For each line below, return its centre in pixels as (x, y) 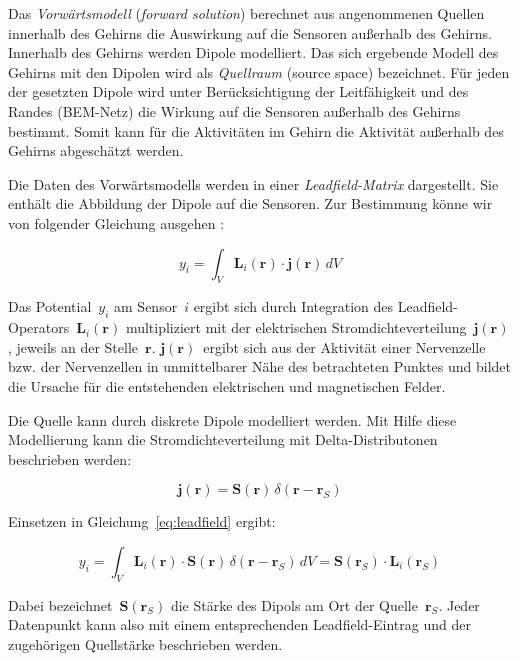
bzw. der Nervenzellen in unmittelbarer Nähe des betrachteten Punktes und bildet (260, 366)
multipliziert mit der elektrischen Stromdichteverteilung (296, 327)
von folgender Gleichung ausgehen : (116, 222)
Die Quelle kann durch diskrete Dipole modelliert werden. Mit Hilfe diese (232, 419)
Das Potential (50, 306)
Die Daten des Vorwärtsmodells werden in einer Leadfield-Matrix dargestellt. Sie (253, 183)
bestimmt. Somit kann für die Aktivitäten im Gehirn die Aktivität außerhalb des (256, 130)
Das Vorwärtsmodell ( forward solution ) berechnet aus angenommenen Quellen (246, 13)
